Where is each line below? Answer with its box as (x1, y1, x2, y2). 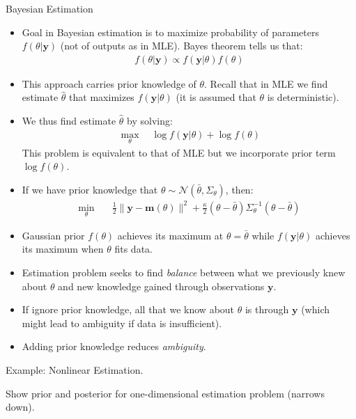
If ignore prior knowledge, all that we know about (22, 302, 235, 317)
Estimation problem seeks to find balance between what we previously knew (22, 264, 346, 279)
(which (301, 302, 330, 317)
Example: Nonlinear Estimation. (6, 362, 144, 377)
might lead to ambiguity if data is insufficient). (22, 315, 222, 330)
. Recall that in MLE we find (204, 76, 328, 90)
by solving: (127, 113, 173, 127)
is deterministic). (267, 90, 339, 104)
